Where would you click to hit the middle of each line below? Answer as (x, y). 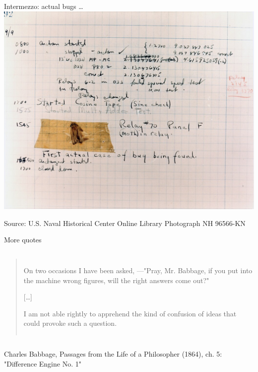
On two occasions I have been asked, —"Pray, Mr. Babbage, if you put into (138, 270)
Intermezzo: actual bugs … (44, 6)
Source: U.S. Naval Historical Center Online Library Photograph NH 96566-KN (125, 223)
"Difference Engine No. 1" (43, 363)
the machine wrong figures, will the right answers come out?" (116, 280)
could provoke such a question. (70, 323)
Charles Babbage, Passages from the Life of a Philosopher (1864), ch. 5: (113, 354)
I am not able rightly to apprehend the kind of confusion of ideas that (130, 313)
